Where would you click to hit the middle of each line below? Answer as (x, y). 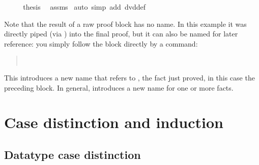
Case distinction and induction (114, 122)
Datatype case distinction (73, 154)
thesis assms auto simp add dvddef (84, 7)
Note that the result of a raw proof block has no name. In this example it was (125, 24)
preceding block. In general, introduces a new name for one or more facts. (119, 87)
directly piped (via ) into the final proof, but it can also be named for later (121, 34)
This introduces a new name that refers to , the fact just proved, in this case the (129, 77)
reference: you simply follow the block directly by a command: (101, 43)
